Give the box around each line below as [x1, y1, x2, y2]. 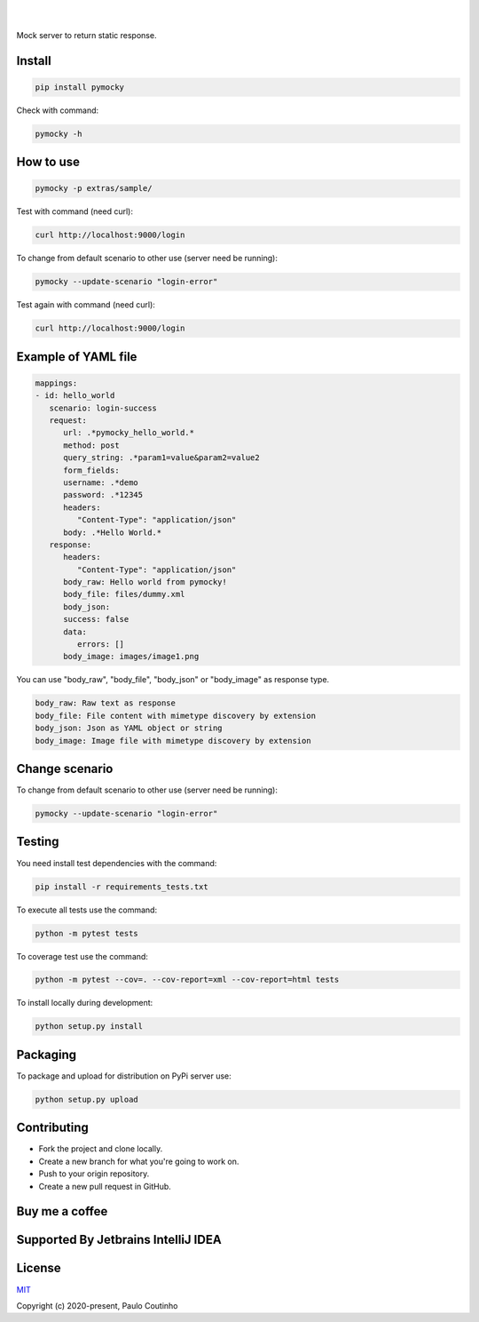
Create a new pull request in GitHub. [38, 1181, 172, 1191]
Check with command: [16, 105, 99, 115]
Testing [16, 834, 59, 849]
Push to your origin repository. [38, 1168, 150, 1179]
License [16, 1261, 61, 1276]
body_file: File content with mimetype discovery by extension [35, 711, 317, 721]
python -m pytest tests [35, 928, 139, 938]
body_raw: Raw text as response [35, 698, 177, 708]
